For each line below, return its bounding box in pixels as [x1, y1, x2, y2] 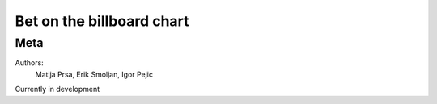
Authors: [15, 58, 44, 68]
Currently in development [15, 85, 100, 94]
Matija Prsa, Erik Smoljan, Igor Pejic [35, 69, 154, 79]
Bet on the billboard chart [15, 12, 189, 30]
